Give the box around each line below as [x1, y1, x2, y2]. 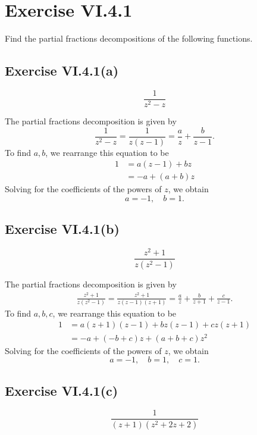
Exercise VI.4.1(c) [5, 381, 118, 399]
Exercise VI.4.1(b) [5, 220, 120, 238]
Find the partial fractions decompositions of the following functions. [5, 32, 253, 45]
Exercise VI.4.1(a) [5, 61, 119, 80]
